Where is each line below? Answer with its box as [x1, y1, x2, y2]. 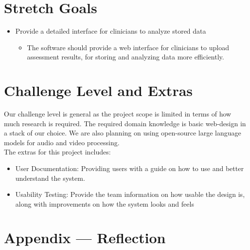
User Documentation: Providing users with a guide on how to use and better [15, 163, 244, 173]
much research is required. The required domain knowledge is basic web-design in [4, 118, 246, 128]
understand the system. [15, 173, 85, 183]
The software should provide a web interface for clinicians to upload [27, 42, 229, 52]
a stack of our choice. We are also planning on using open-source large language [4, 128, 241, 138]
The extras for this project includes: [4, 147, 111, 157]
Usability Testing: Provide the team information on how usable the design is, [15, 189, 245, 199]
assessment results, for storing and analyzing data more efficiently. [27, 52, 224, 62]
